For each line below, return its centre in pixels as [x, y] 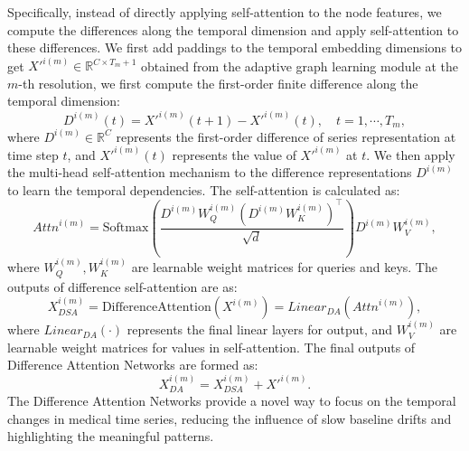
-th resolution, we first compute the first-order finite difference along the [218, 83]
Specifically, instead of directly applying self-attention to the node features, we [225, 12]
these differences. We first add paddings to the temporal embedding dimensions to [235, 47]
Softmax [126, 228]
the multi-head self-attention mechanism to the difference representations [210, 172]
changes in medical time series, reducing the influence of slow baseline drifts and [230, 418]
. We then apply [411, 154]
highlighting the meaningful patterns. [111, 436]
